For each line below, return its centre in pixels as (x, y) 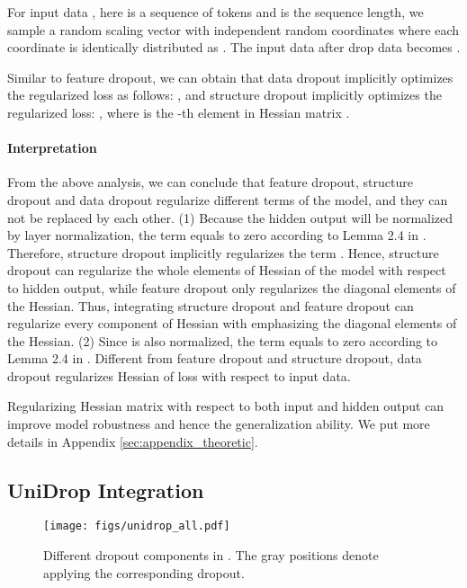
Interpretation (52, 148)
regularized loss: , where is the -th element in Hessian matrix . (179, 112)
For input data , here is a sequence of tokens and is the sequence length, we (216, 12)
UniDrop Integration (106, 490)
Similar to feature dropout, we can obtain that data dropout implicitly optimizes (230, 77)
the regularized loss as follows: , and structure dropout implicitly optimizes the (225, 95)
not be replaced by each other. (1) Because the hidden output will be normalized (230, 217)
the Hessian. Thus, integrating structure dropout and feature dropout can (211, 305)
